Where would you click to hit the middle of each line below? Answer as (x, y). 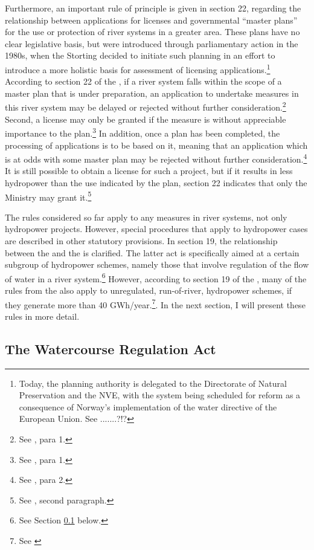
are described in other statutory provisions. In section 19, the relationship (141, 240)
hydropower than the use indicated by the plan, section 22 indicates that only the (156, 182)
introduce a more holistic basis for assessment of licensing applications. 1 (138, 68)
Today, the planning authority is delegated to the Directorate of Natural (153, 383)
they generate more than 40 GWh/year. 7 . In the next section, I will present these (155, 303)
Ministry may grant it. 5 (48, 196)
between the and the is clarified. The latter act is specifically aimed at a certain (152, 252)
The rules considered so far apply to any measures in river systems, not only (146, 217)
